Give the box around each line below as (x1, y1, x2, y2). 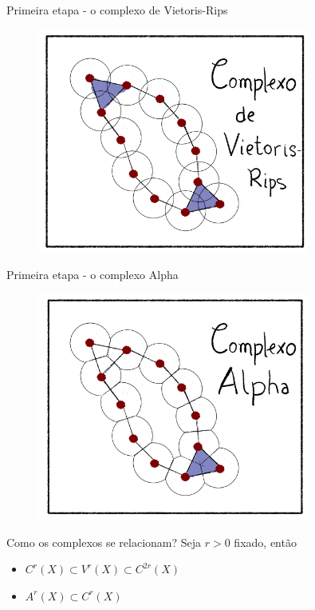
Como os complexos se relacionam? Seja (6, 533, 202, 550)
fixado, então (234, 533, 297, 550)
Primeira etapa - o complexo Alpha (6, 266, 179, 283)
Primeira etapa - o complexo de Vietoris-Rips (6, 2, 228, 18)
